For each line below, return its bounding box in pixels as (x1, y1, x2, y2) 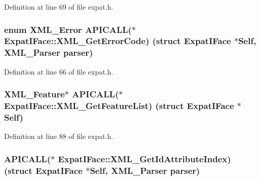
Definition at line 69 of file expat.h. (4, 2, 114, 12)
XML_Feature (4, 88, 65, 100)
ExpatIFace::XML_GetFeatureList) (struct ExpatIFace (4, 99, 234, 112)
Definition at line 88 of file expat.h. (4, 131, 114, 141)
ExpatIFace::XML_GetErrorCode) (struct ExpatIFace (4, 34, 231, 47)
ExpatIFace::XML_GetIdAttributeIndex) (58, 152, 231, 165)
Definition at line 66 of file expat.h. (4, 66, 114, 77)
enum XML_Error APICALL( (4, 23, 132, 35)
